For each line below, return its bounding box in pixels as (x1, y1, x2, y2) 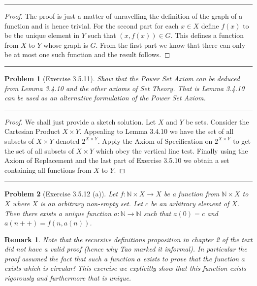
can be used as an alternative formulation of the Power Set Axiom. (4, 93, 206, 103)
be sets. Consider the (186, 116, 249, 127)
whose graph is (43, 39, 88, 50)
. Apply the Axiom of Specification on (97, 135, 213, 146)
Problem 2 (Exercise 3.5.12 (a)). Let (4, 189, 118, 199)
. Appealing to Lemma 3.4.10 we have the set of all (79, 126, 234, 136)
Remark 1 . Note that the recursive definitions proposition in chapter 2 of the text (4, 234, 253, 244)
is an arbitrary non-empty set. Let (40, 198, 143, 208)
